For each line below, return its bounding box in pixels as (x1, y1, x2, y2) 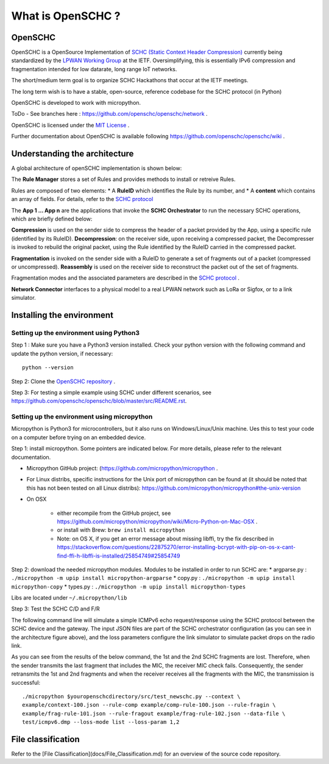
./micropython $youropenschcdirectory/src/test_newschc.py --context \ (22, 693, 241, 700)
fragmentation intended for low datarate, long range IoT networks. (11, 65, 177, 73)
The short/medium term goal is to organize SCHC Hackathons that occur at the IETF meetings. (11, 77, 249, 84)
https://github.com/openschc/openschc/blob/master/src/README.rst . (11, 397, 187, 405)
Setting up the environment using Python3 (11, 328, 140, 337)
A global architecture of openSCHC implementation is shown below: (11, 164, 182, 172)
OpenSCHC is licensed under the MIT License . (11, 121, 130, 129)
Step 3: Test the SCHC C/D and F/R (11, 605, 100, 612)
